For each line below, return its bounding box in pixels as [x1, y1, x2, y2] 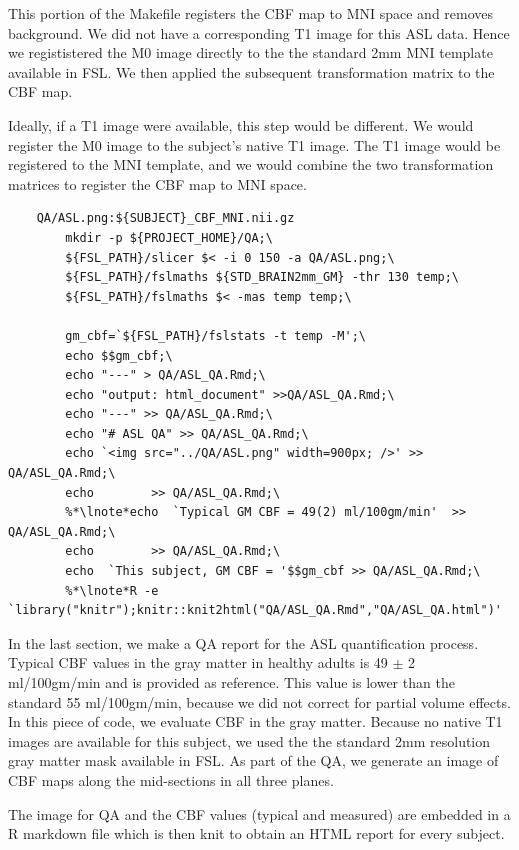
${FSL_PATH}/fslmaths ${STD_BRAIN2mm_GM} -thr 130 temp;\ [65, 270, 460, 285]
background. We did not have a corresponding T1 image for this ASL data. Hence [8, 22, 510, 43]
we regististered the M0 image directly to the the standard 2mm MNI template [8, 42, 493, 63]
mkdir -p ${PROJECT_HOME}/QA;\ [65, 230, 273, 245]
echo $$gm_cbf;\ [65, 348, 173, 363]
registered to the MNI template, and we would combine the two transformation [8, 154, 494, 175]
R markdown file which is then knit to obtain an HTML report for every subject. [8, 823, 505, 844]
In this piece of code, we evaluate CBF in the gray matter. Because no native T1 [8, 711, 503, 732]
